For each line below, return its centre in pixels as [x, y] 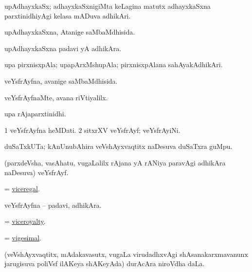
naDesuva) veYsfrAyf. [36, 172]
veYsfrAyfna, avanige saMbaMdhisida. [61, 81]
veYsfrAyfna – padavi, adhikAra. [53, 205]
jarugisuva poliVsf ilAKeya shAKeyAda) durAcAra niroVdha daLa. [105, 263]
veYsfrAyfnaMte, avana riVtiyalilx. [56, 97]
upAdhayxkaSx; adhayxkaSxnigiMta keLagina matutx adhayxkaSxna [108, 6]
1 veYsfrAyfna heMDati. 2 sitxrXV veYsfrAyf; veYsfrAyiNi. [92, 130]
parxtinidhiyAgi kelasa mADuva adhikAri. [68, 15]
